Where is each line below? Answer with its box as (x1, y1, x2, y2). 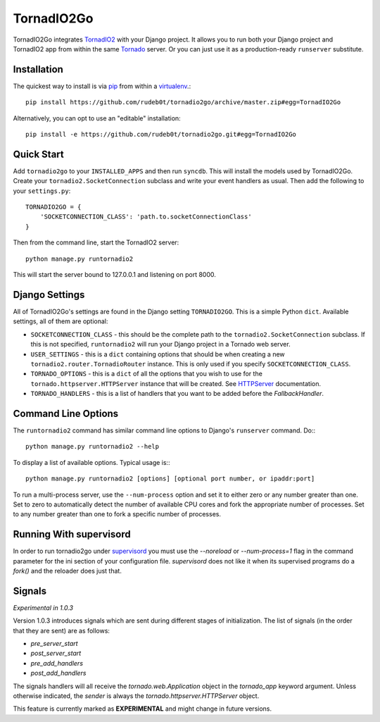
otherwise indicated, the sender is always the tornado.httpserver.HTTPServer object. (13, 692, 260, 700)
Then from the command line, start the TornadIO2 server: (13, 238, 179, 247)
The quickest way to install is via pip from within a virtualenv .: (13, 82, 191, 90)
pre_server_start (30, 640, 78, 648)
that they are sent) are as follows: (13, 626, 110, 635)
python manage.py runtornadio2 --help (25, 442, 160, 451)
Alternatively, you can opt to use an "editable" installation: (13, 113, 181, 123)
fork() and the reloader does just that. (13, 567, 122, 575)
